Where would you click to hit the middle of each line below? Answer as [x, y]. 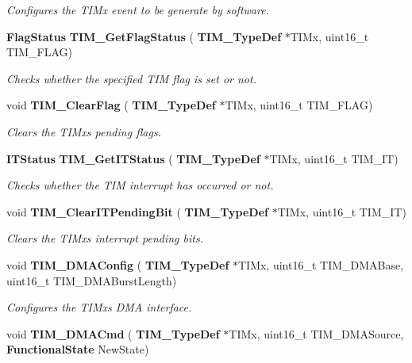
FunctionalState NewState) [78, 349]
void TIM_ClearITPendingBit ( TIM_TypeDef [138, 211]
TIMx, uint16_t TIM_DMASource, [316, 333]
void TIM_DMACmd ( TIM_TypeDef [113, 333]
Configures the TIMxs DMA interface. [99, 307]
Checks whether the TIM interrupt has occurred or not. [140, 185]
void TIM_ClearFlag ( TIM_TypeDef [111, 105]
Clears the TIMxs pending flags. [84, 131]
